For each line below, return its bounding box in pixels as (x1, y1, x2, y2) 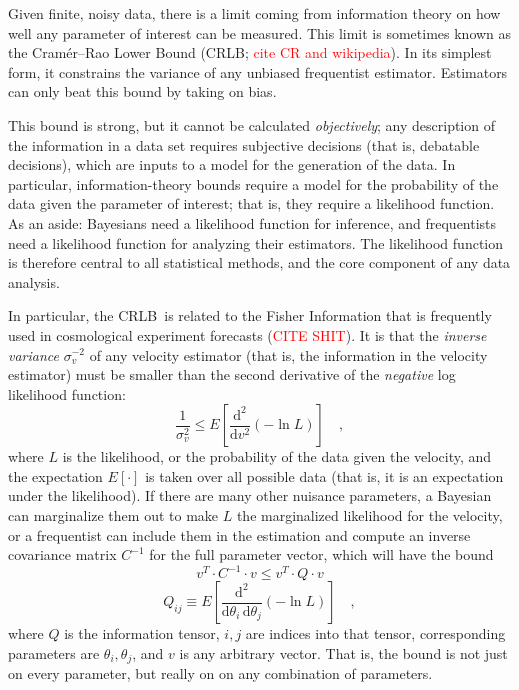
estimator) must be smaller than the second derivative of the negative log (8, 364, 456, 385)
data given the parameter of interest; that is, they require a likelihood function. (8, 193, 495, 214)
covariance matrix (8, 544, 117, 565)
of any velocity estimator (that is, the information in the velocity (89, 344, 488, 365)
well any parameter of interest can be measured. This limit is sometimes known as (8, 22, 512, 43)
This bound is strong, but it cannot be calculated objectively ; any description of (8, 114, 495, 135)
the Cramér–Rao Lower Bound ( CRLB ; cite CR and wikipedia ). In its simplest (8, 42, 492, 63)
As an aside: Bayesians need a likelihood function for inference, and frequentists (8, 212, 497, 233)
